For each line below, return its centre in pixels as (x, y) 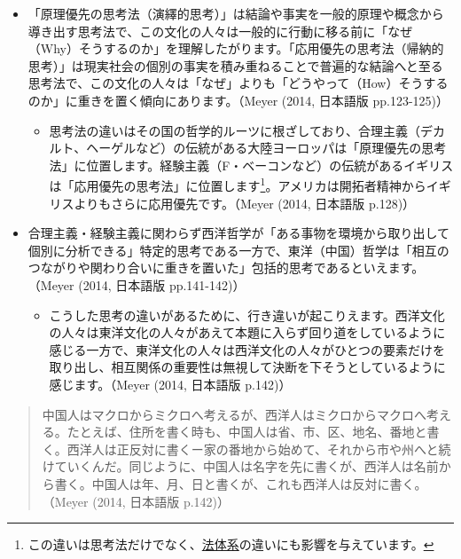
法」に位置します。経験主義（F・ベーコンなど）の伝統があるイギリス (251, 165)
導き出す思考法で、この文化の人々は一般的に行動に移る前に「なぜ (220, 31)
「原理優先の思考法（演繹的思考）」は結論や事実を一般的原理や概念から (236, 13)
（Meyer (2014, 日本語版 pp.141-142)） (137, 284)
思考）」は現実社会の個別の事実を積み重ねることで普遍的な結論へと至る (235, 65)
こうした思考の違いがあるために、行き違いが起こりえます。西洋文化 (247, 315)
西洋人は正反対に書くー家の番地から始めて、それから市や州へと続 (259, 449)
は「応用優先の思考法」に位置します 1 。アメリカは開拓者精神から (238, 184)
